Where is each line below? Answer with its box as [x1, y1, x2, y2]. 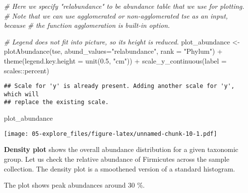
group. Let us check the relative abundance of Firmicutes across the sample [4, 153, 229, 164]
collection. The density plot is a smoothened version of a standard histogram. [4, 163, 235, 173]
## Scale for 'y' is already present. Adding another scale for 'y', [4, 83, 235, 90]
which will [4, 90, 39, 98]
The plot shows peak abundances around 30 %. [4, 180, 145, 190]
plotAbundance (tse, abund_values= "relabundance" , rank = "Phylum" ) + [4, 46, 223, 56]
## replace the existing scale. [4, 99, 109, 106]
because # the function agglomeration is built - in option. [4, 20, 170, 30]
